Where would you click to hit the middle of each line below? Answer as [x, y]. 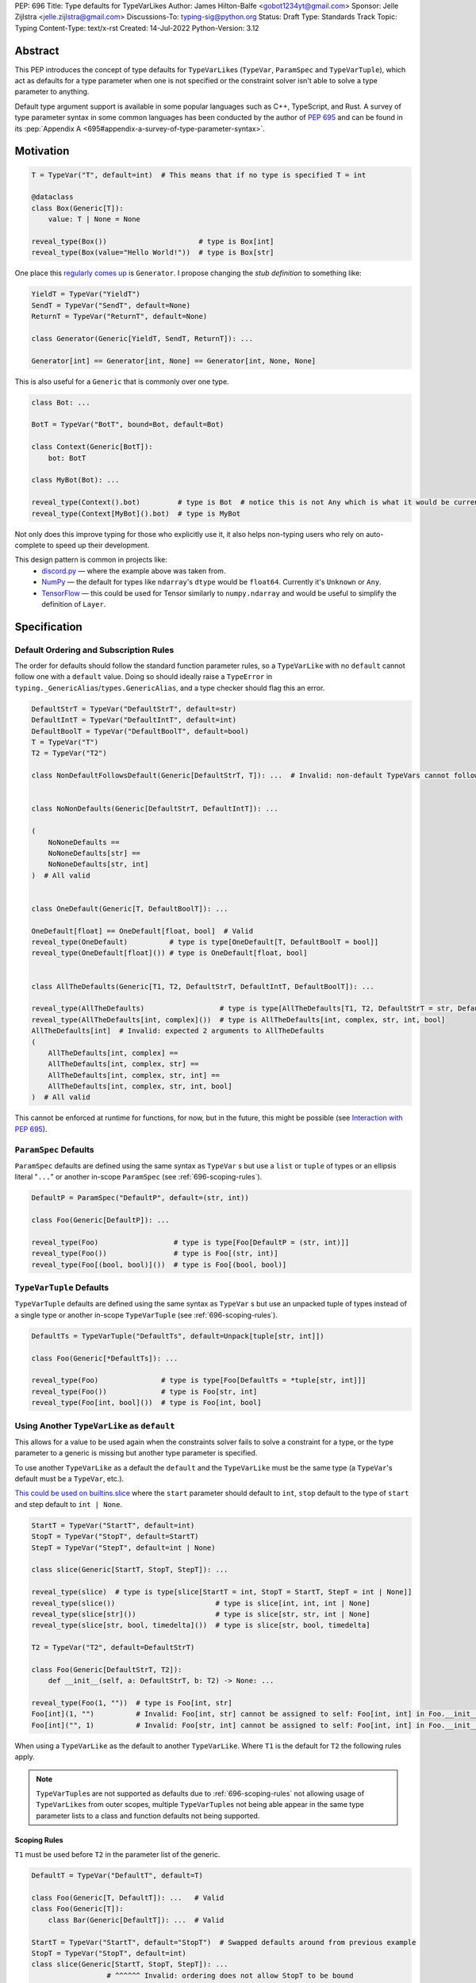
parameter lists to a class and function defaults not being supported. [148, 1816]
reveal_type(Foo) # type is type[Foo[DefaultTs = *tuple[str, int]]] [199, 1381]
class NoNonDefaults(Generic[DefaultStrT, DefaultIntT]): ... [155, 809]
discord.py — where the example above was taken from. [134, 570]
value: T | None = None [94, 219]
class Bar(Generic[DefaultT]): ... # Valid [136, 1920]
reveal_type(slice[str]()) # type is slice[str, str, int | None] [201, 1614]
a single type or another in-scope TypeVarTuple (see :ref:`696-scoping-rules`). [146, 1315]
